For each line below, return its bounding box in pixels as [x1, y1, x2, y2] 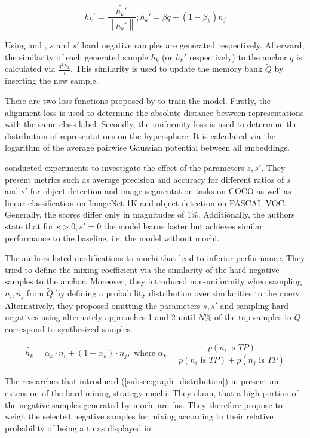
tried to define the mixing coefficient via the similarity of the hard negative [5, 263, 280, 275]
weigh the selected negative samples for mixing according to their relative [5, 410, 274, 422]
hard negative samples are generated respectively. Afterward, [82, 39, 305, 51]
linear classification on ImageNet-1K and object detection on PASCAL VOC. [5, 196, 287, 209]
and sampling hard [220, 299, 288, 311]
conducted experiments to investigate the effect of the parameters [5, 161, 244, 173]
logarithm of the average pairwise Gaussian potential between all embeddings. [5, 141, 290, 154]
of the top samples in [214, 311, 291, 323]
